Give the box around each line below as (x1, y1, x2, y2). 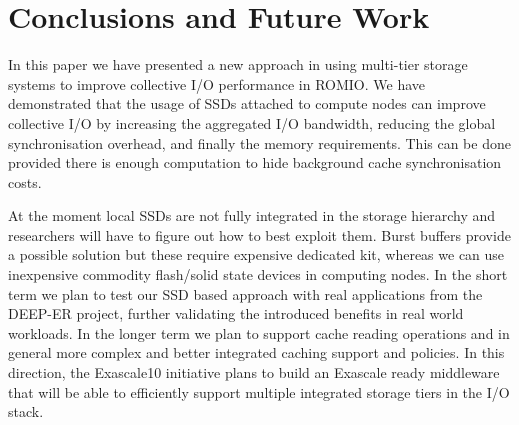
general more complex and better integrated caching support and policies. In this (8, 342, 505, 363)
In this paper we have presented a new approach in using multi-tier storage (8, 54, 468, 75)
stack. (8, 401, 44, 422)
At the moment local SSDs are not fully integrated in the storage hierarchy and (8, 205, 496, 226)
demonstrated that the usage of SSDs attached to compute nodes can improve (8, 93, 486, 114)
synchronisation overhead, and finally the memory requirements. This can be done (8, 132, 511, 153)
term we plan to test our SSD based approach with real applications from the (8, 283, 483, 304)
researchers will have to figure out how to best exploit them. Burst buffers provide (8, 224, 511, 245)
